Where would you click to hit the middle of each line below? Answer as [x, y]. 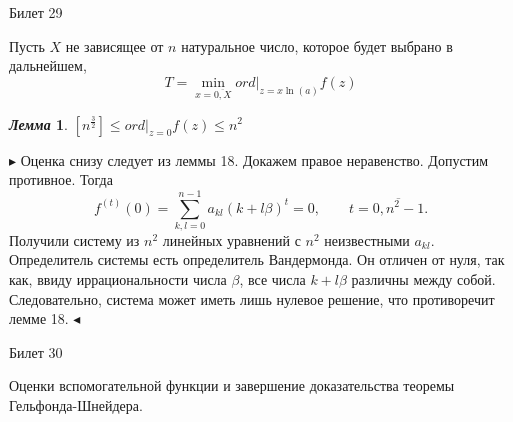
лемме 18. [39, 318]
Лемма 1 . [38, 123]
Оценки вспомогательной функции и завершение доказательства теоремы [232, 385]
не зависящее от [114, 45]
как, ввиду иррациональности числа [118, 279]
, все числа [272, 279]
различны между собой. [423, 279]
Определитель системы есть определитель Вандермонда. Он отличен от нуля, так [257, 259]
